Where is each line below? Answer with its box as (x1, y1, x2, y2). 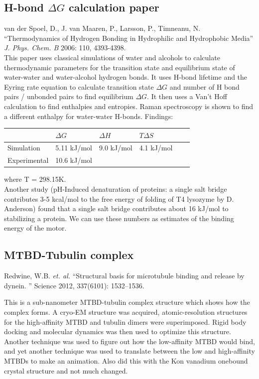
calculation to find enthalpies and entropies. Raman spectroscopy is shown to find (4, 101, 254, 111)
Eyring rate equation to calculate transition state (4, 81, 154, 92)
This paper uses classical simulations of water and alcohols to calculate (4, 52, 220, 62)
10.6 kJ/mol (55, 155, 93, 165)
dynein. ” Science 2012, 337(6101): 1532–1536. (4, 280, 144, 290)
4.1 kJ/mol (139, 142, 173, 153)
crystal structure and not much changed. (4, 365, 128, 376)
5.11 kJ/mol (55, 142, 93, 153)
